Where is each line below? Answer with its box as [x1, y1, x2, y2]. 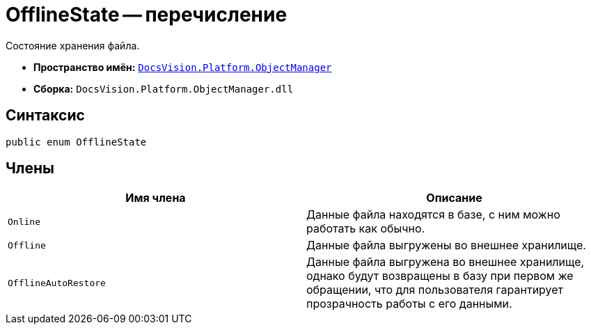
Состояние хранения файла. [6, 39, 140, 52]
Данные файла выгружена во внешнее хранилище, [306, 255, 585, 269]
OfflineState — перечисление [6, 3, 287, 26]
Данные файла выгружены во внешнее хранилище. [306, 238, 586, 253]
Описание [426, 191, 482, 205]
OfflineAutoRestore [8, 277, 106, 288]
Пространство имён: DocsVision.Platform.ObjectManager [33, 61, 332, 73]
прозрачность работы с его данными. [306, 297, 512, 311]
